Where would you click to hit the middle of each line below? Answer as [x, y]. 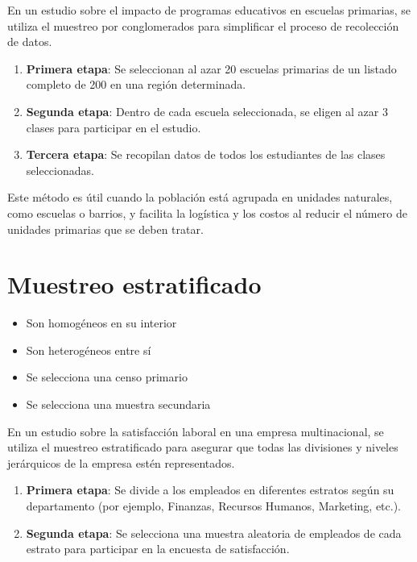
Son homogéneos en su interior [101, 323]
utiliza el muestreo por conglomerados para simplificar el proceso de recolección [203, 25]
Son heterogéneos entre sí [89, 350]
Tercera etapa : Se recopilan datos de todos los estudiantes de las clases [206, 154]
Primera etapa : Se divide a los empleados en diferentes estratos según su [210, 490]
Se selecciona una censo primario [107, 377]
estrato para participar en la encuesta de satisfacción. [158, 549]
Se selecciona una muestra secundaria [118, 404]
